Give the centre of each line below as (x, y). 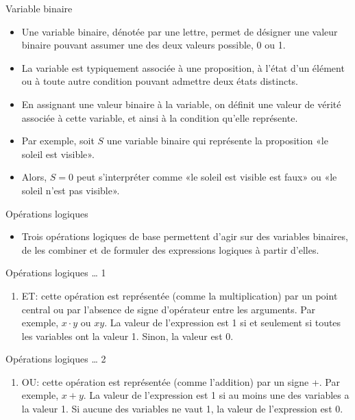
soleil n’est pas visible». (71, 190)
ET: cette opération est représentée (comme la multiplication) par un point (180, 295)
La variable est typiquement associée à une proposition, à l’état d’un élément (183, 67)
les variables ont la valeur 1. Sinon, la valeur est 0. (127, 336)
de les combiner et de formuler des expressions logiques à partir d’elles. (170, 249)
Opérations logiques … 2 (56, 359)
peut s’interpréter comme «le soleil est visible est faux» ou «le (207, 177)
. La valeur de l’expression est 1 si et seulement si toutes (223, 323)
